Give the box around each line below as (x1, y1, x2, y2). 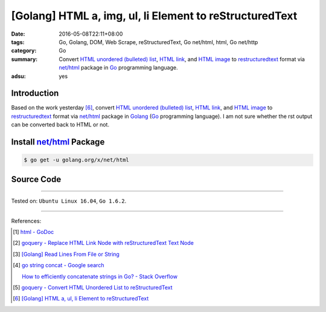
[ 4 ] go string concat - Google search (13, 262, 104, 269)
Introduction (11, 88, 59, 99)
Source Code (11, 174, 62, 184)
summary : (11, 55, 38, 63)
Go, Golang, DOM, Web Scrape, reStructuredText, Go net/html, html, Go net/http (59, 38, 258, 45)
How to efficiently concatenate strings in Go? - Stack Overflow (22, 273, 178, 280)
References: (11, 217, 42, 224)
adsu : (11, 73, 27, 80)
